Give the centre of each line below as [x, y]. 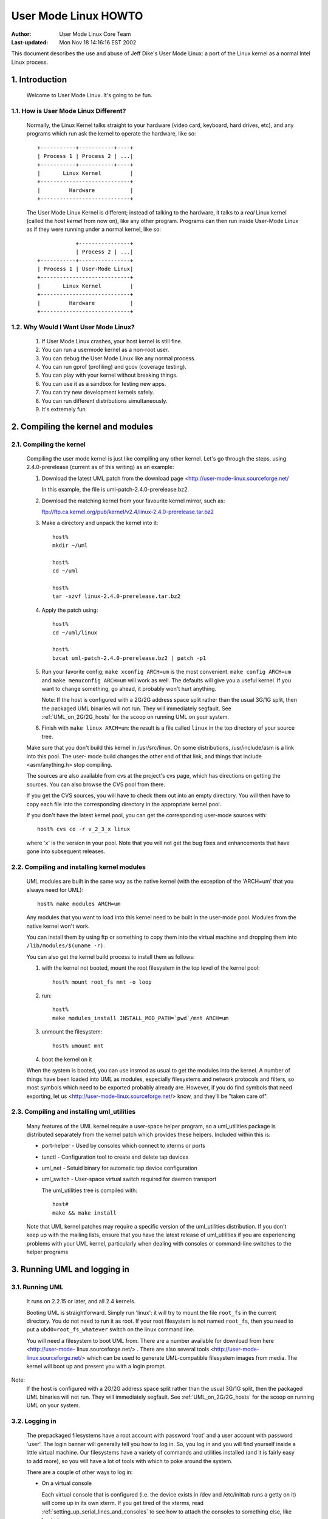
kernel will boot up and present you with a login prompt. [96, 1366]
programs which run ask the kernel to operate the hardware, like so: [111, 134]
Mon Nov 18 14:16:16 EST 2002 [98, 42]
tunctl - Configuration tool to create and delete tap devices [115, 1157]
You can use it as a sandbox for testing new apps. [104, 383]
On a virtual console [67, 1483]
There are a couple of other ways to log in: [80, 1472]
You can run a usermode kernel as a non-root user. [105, 350]
